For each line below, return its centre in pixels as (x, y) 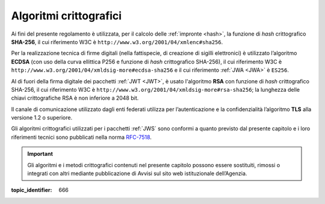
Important (40, 154)
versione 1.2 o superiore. (42, 118)
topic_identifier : (32, 190)
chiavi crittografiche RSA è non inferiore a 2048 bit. (75, 98)
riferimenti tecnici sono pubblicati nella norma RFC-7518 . (81, 137)
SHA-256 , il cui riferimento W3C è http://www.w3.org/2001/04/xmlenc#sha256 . (117, 42)
